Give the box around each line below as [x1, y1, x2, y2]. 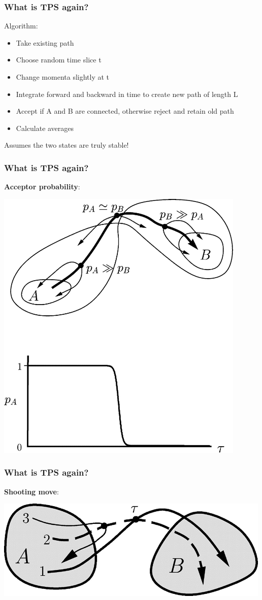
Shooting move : [4, 486, 59, 496]
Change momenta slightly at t [16, 72, 110, 82]
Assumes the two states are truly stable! [4, 140, 129, 150]
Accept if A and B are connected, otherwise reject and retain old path [16, 106, 234, 116]
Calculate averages [16, 122, 74, 133]
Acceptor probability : [4, 181, 80, 192]
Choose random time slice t [16, 54, 102, 65]
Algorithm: [4, 20, 38, 31]
